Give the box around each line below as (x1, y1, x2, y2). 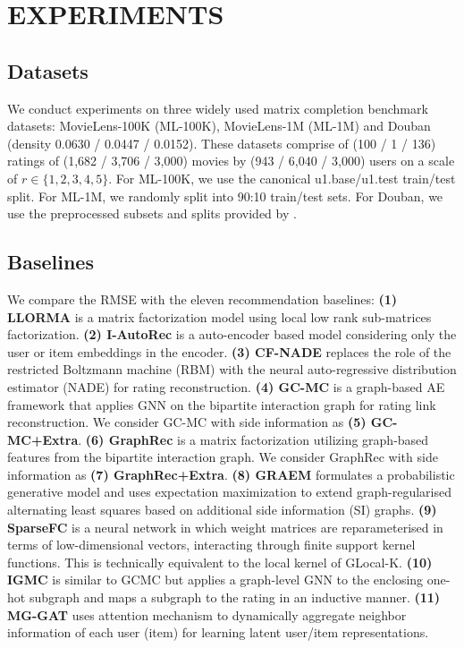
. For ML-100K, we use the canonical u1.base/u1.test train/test (108, 168, 456, 187)
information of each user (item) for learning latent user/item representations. (7, 623, 429, 642)
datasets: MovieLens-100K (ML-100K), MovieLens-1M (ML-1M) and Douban (7, 116, 431, 135)
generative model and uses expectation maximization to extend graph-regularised (7, 482, 451, 501)
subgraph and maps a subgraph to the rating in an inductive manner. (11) (29, 588, 441, 607)
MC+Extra (7, 430, 79, 448)
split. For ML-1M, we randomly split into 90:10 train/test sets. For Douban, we (7, 186, 443, 205)
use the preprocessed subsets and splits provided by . (7, 204, 297, 223)
